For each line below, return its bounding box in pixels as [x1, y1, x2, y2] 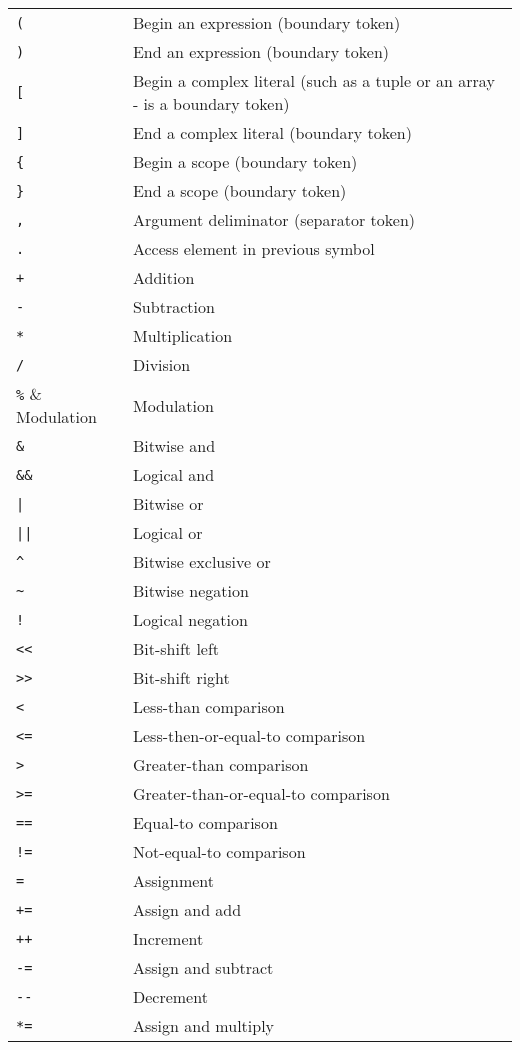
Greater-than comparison [132, 753, 309, 776]
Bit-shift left [132, 637, 220, 660]
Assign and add [132, 898, 242, 921]
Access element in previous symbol [132, 237, 375, 260]
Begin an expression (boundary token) [132, 11, 401, 34]
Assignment [132, 869, 215, 892]
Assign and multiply [132, 1014, 275, 1037]
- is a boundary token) [132, 92, 290, 115]
